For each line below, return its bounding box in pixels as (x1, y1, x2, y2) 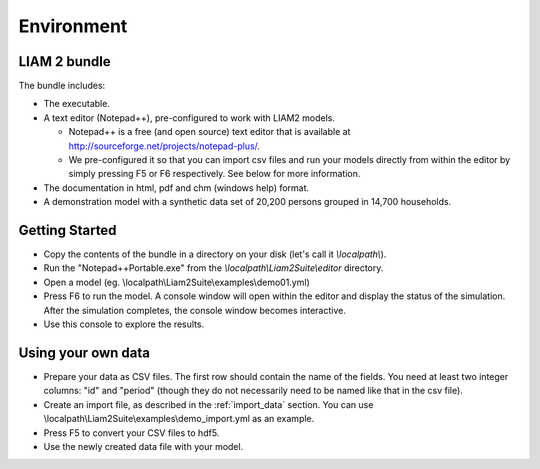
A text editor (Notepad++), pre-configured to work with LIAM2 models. (43, 111, 335, 124)
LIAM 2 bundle (18, 53, 112, 70)
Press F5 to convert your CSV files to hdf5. (43, 426, 220, 439)
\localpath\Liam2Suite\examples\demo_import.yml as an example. (43, 413, 315, 425)
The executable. (43, 98, 110, 110)
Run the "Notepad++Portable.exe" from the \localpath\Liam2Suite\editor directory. (43, 262, 384, 274)
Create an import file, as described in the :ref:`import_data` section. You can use (43, 398, 374, 410)
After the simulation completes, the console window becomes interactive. (43, 304, 347, 316)
